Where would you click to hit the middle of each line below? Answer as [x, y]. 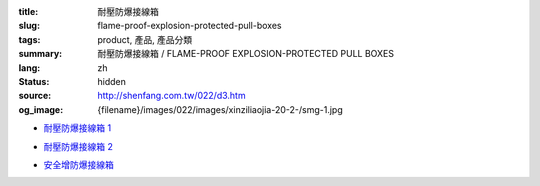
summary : [40, 54]
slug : [29, 26]
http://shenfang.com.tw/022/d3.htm [171, 96]
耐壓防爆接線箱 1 [77, 128]
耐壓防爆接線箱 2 [78, 146]
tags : [29, 39]
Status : [34, 81]
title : [28, 11]
